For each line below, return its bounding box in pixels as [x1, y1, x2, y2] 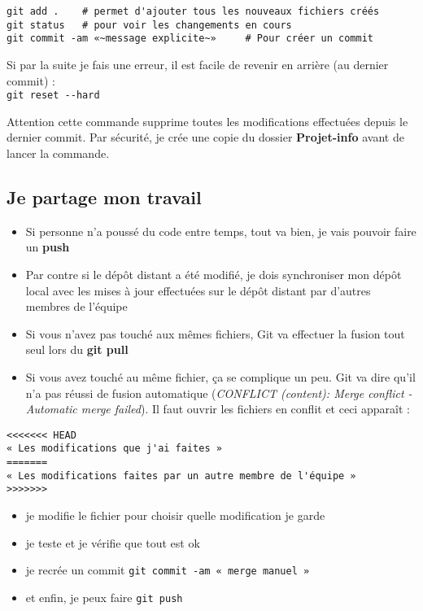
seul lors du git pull [25, 341, 129, 358]
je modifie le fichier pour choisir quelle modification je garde [25, 507, 325, 524]
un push [25, 238, 70, 255]
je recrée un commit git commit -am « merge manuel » [25, 561, 310, 578]
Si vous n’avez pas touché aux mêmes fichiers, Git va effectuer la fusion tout [25, 325, 405, 342]
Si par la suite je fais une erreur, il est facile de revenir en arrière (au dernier [7, 55, 389, 72]
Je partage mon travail [7, 184, 202, 209]
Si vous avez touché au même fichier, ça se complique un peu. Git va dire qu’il [25, 368, 416, 385]
